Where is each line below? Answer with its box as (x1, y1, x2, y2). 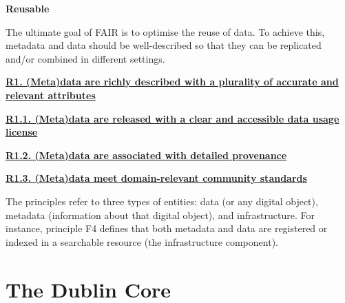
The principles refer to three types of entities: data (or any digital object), (6, 194, 318, 208)
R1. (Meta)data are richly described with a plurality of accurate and (6, 74, 339, 89)
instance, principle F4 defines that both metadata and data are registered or (6, 221, 328, 236)
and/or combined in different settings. (6, 51, 165, 65)
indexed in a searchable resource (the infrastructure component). (6, 234, 278, 249)
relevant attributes (6, 87, 96, 102)
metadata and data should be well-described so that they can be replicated (6, 38, 322, 52)
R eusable (6, 1, 50, 15)
